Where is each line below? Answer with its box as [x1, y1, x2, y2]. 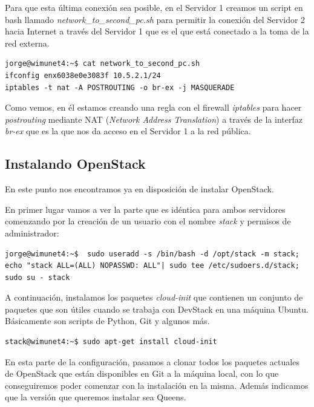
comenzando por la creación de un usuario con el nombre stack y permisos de [5, 215, 291, 227]
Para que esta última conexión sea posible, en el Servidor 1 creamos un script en [5, 1, 303, 13]
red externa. [5, 36, 50, 49]
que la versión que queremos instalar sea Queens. [5, 391, 186, 403]
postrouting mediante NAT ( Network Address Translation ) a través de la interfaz [5, 112, 303, 125]
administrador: [5, 226, 59, 239]
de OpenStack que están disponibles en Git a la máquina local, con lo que [5, 367, 279, 380]
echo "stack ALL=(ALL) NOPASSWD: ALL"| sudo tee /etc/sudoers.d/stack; [5, 261, 299, 270]
